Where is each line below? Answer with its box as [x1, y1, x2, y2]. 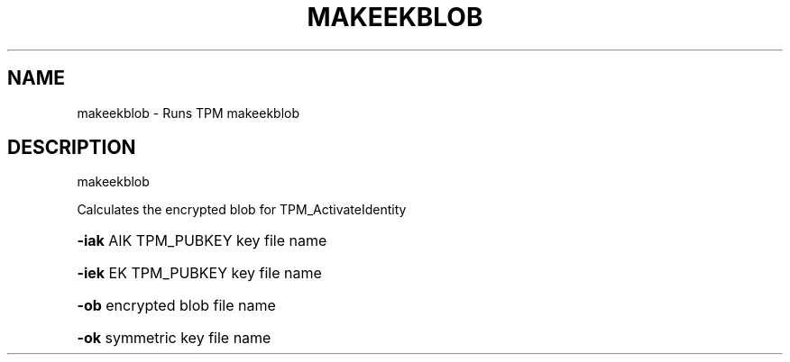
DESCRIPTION [7, 136, 136, 159]
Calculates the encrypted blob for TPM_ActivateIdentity [77, 202, 407, 218]
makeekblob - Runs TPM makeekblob [77, 104, 300, 121]
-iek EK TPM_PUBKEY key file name [77, 264, 322, 283]
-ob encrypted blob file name [77, 296, 276, 315]
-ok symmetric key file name [77, 329, 271, 348]
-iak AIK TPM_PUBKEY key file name [77, 231, 327, 250]
